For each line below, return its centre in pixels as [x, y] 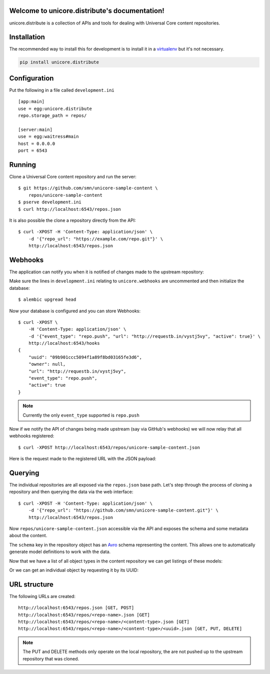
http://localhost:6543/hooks [64, 343]
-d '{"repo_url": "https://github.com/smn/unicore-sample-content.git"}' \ [123, 510]
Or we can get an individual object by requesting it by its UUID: [74, 570]
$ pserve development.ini [50, 202]
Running [23, 165]
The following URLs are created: [42, 596]
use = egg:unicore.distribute [55, 108]
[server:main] [35, 129]
